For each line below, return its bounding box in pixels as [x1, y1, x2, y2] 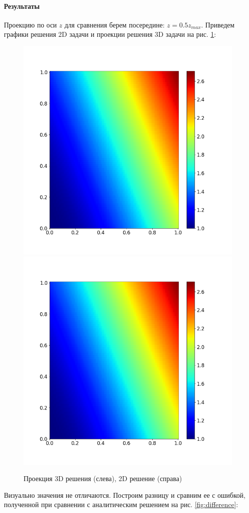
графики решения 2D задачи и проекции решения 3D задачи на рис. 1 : [4, 29, 216, 39]
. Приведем [201, 19, 235, 29]
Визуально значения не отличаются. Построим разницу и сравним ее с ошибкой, [4, 489, 246, 500]
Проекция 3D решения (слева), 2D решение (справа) [24, 473, 182, 484]
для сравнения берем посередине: [64, 19, 165, 29]
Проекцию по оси [4, 19, 57, 29]
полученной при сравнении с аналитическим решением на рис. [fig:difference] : [4, 499, 238, 510]
